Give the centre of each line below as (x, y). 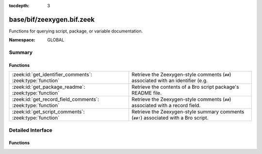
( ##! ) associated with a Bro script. (170, 118)
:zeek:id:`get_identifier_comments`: (52, 75)
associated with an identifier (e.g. (170, 81)
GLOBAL (56, 40)
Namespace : (22, 40)
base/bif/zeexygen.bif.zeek (52, 19)
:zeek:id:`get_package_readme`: (49, 87)
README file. (147, 93)
